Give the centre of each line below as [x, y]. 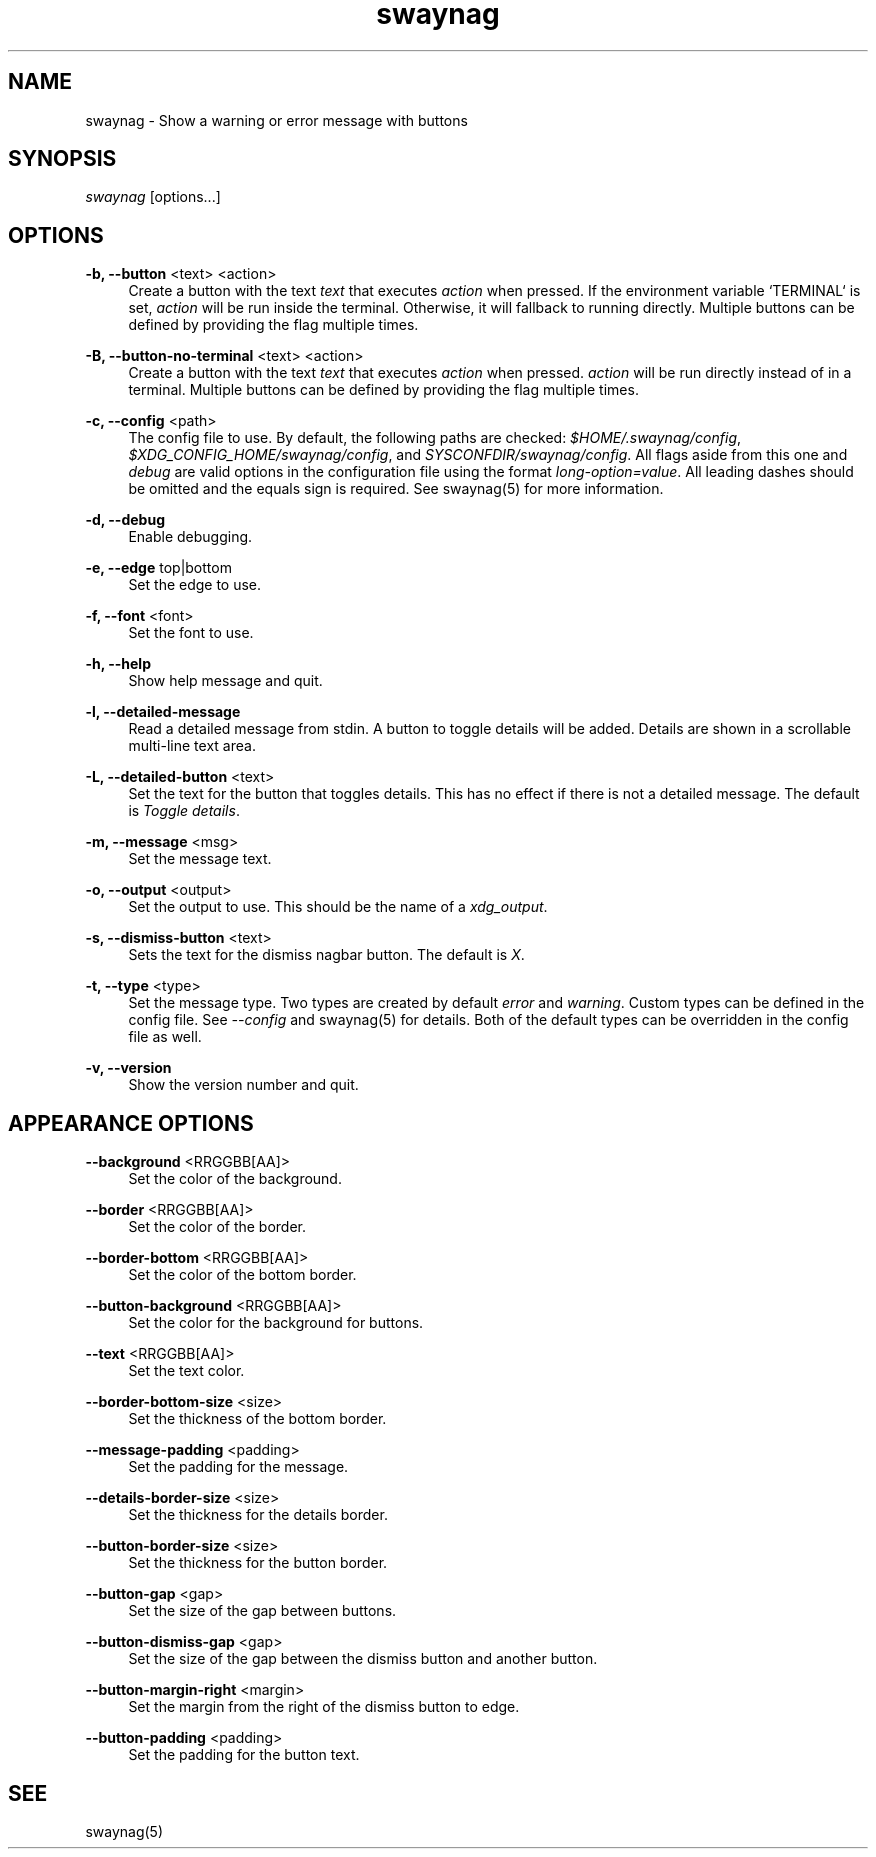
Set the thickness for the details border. [258, 1515]
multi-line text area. [192, 746]
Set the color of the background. [235, 1179]
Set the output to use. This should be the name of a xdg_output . [338, 907]
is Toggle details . [184, 811]
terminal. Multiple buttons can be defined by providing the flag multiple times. [383, 390]
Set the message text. [200, 859]
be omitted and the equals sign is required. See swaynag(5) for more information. [396, 489]
